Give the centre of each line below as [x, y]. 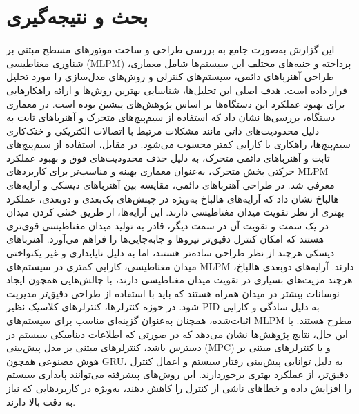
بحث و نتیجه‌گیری [77, 16]
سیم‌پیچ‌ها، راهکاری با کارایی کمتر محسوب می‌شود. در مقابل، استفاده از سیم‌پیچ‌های [178, 144]
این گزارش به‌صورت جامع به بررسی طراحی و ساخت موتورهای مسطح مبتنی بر [171, 49]
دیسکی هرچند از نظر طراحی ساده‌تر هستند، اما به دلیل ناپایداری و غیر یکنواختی [171, 253]
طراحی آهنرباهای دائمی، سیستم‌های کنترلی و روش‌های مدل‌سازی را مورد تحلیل [170, 76]
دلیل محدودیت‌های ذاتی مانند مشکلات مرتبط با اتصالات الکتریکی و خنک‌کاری [163, 130]
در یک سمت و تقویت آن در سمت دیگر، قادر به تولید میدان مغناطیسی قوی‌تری [168, 225]
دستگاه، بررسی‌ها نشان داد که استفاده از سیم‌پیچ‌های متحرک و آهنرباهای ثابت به [171, 117]
